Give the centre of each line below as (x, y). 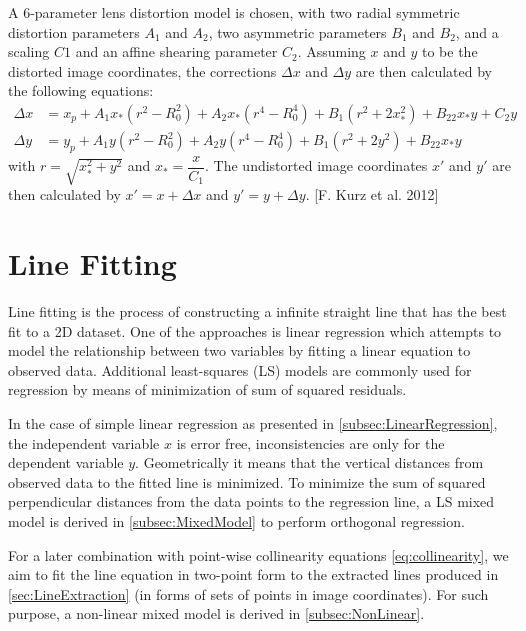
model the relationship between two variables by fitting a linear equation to (239, 350)
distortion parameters (74, 31)
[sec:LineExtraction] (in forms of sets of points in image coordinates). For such (248, 593)
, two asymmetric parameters (297, 31)
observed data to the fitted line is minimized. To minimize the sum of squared (247, 481)
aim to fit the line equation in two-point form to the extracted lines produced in (253, 574)
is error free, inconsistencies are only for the (310, 442)
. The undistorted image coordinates (316, 165)
